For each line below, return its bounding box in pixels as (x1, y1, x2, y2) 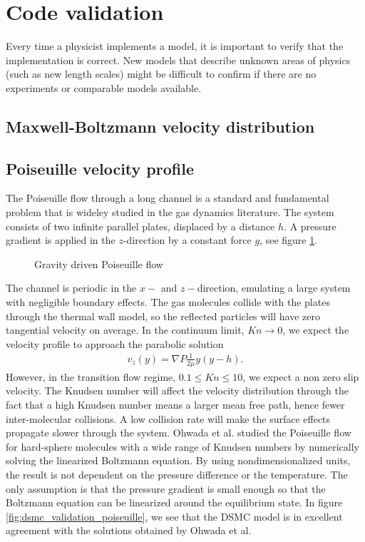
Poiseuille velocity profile (6, 157, 194, 179)
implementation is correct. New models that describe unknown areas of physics (6, 52, 351, 67)
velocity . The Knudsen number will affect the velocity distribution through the (6, 383, 349, 398)
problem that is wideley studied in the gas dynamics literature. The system (6, 205, 334, 220)
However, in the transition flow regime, (6, 369, 176, 384)
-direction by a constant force (123, 232, 252, 247)
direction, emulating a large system (197, 280, 351, 295)
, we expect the (282, 322, 349, 337)
